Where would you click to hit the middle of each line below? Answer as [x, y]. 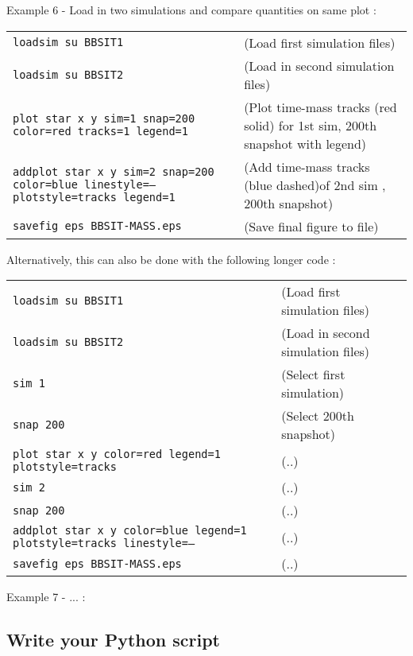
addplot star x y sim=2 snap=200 [114, 172]
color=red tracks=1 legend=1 [100, 132]
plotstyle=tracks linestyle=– [104, 543]
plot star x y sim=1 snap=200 [104, 119]
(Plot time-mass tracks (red [320, 107]
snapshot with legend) [305, 143]
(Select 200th [318, 416]
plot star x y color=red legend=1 [117, 454]
